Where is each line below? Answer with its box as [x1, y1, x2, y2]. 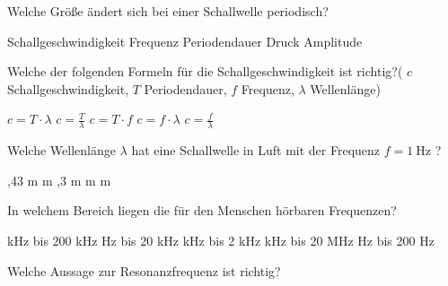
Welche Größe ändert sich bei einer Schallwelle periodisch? [7, 2, 329, 20]
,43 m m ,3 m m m [7, 170, 111, 189]
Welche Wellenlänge [7, 141, 116, 160]
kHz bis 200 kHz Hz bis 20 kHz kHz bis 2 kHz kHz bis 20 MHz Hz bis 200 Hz [7, 230, 435, 249]
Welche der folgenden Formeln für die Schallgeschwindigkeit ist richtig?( [7, 62, 403, 81]
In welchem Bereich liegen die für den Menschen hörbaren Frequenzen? [7, 201, 397, 220]
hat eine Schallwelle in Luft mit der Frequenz [131, 141, 381, 160]
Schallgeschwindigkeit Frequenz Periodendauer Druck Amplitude [7, 31, 363, 50]
